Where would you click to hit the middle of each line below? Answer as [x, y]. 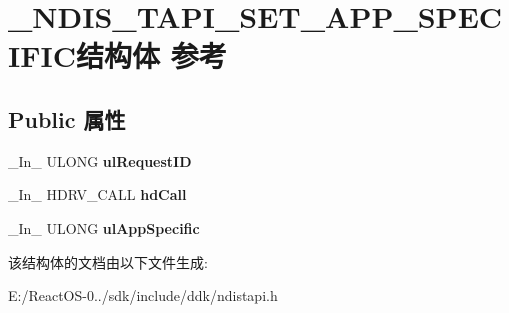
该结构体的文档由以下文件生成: [108, 261]
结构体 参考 [151, 55]
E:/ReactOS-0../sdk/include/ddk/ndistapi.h [143, 295]
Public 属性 [67, 118]
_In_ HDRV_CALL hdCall [97, 194]
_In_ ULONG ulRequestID [100, 160]
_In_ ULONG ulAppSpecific [104, 227]
